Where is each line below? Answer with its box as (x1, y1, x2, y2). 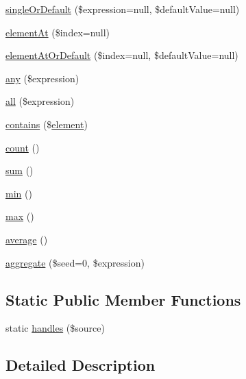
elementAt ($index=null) (5, 25, 110, 39)
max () (5, 209, 34, 223)
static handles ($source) (5, 321, 105, 335)
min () (5, 186, 32, 200)
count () (5, 140, 40, 154)
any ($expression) (5, 71, 79, 85)
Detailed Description (5, 354, 156, 376)
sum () (5, 163, 34, 178)
